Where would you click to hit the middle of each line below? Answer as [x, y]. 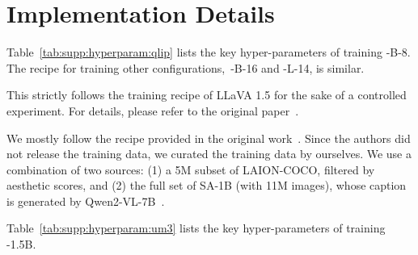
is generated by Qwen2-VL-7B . [86, 201]
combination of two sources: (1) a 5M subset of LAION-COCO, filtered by [191, 169]
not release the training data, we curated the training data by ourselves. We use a [209, 154]
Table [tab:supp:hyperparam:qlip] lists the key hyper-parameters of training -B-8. [209, 52]
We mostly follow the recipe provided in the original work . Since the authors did [209, 138]
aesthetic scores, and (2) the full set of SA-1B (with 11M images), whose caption [207, 185]
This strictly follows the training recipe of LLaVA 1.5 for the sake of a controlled [207, 95]
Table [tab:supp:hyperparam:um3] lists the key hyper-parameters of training [196, 228]
